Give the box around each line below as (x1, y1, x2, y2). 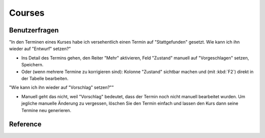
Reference (9, 120, 42, 129)
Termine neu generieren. (21, 107, 71, 113)
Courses (9, 7, 45, 18)
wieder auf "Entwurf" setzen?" (9, 46, 71, 52)
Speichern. (21, 62, 44, 68)
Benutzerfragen (9, 26, 59, 34)
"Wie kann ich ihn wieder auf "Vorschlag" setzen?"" (9, 84, 114, 90)
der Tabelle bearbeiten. (21, 76, 69, 82)
